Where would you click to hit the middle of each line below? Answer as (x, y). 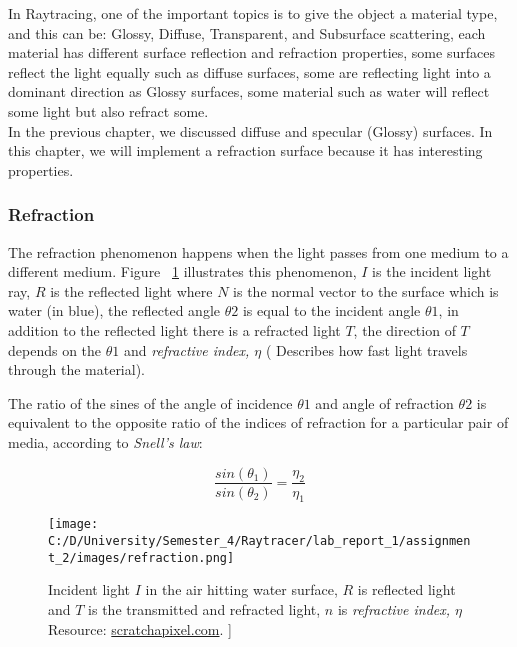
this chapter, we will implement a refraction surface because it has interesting (245, 150)
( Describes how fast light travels (366, 349)
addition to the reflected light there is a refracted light (174, 329)
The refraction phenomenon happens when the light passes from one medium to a (258, 251)
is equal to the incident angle (331, 310)
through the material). (76, 369)
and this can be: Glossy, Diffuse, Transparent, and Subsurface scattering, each (247, 32)
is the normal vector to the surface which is (366, 290)
